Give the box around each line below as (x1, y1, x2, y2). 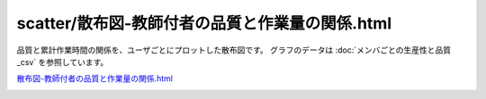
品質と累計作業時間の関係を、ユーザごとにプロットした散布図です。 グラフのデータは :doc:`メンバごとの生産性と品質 (16, 45, 452, 55)
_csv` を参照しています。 (16, 56, 109, 67)
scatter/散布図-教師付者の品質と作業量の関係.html (16, 13, 391, 33)
